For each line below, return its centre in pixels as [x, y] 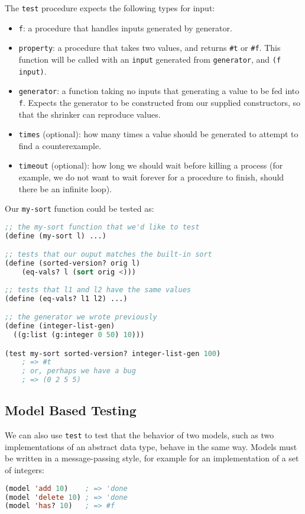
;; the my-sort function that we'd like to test [102, 227]
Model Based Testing [71, 410]
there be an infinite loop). [65, 188]
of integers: [25, 470]
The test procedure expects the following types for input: [110, 8]
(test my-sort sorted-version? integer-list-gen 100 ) [113, 353]
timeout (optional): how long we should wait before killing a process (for [151, 165]
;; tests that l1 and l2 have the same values [98, 290]
